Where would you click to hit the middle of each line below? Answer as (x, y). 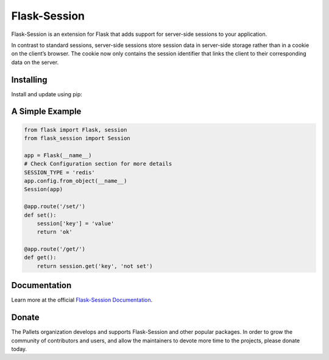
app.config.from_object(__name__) (76, 181)
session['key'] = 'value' (76, 223)
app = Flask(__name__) (58, 155)
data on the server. (35, 62)
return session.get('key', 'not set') (95, 266)
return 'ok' (55, 232)
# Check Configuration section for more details (98, 164)
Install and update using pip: (47, 94)
